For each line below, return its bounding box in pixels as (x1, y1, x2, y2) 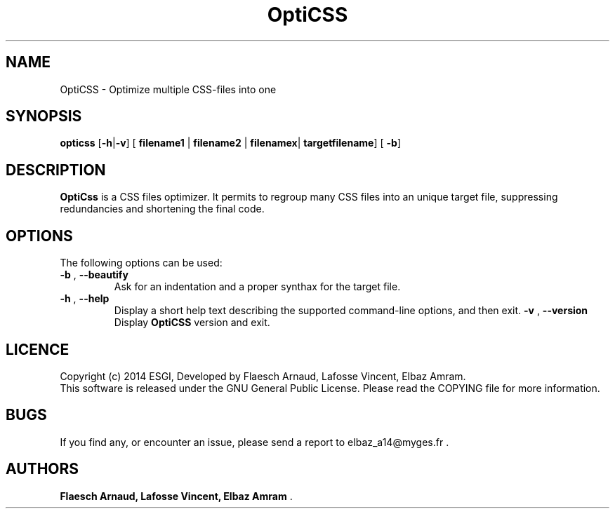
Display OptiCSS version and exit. (114, 316, 270, 329)
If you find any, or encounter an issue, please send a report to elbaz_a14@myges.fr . (60, 435, 449, 448)
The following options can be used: (60, 257, 223, 269)
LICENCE (6, 340, 70, 358)
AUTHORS (6, 460, 79, 478)
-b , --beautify (60, 269, 128, 281)
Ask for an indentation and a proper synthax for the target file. (114, 280, 401, 293)
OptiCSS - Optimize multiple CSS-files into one (60, 83, 277, 95)
